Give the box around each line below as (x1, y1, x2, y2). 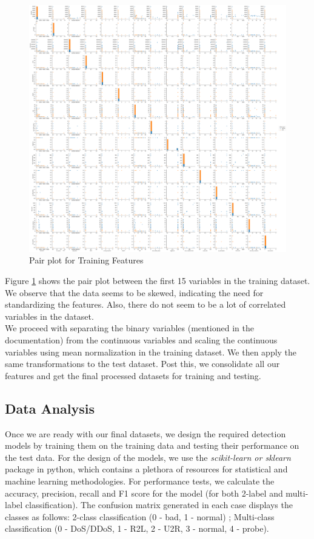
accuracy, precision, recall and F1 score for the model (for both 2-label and (5, 486, 283, 499)
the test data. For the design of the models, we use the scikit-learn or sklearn (5, 451, 291, 463)
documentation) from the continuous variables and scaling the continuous (5, 333, 278, 346)
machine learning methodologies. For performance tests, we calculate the (5, 474, 275, 487)
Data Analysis (5, 398, 95, 417)
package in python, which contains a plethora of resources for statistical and (5, 463, 288, 475)
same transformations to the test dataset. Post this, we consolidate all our (5, 357, 280, 370)
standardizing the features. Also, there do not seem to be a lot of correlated (5, 298, 286, 311)
